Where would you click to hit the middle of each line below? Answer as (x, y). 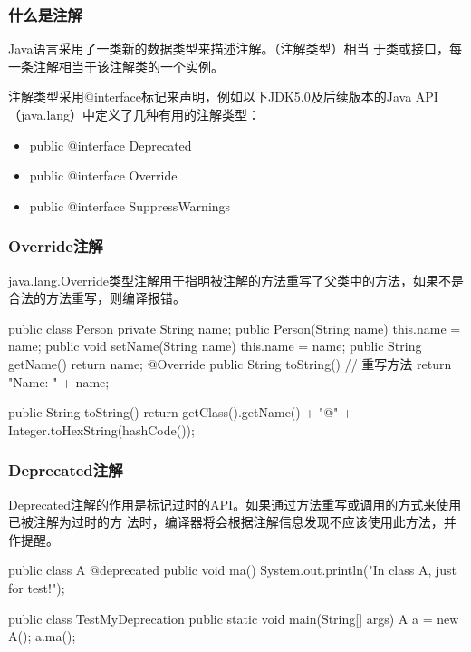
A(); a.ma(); (42, 636)
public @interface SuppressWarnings (130, 205)
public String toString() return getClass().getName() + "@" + (180, 412)
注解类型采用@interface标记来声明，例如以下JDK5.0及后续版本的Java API (223, 97)
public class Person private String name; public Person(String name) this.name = (235, 328)
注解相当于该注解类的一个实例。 (128, 66)
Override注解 (56, 246)
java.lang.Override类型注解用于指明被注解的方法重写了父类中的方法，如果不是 (236, 280)
